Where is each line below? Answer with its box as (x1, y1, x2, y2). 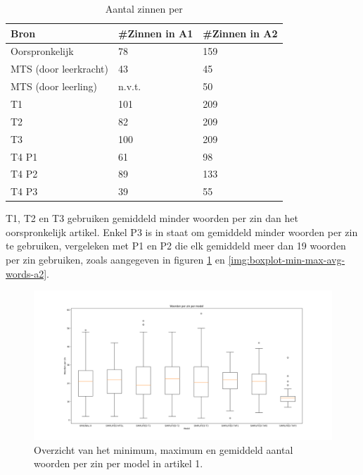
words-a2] (6, 266, 47, 280)
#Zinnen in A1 (117, 25, 193, 40)
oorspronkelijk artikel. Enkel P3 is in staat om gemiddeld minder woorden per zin (6, 224, 358, 239)
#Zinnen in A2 (203, 25, 278, 40)
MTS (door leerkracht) (11, 61, 108, 76)
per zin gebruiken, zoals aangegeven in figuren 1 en (6, 252, 225, 267)
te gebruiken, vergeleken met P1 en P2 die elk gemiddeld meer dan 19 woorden (6, 238, 346, 253)
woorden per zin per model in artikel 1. (34, 456, 203, 471)
